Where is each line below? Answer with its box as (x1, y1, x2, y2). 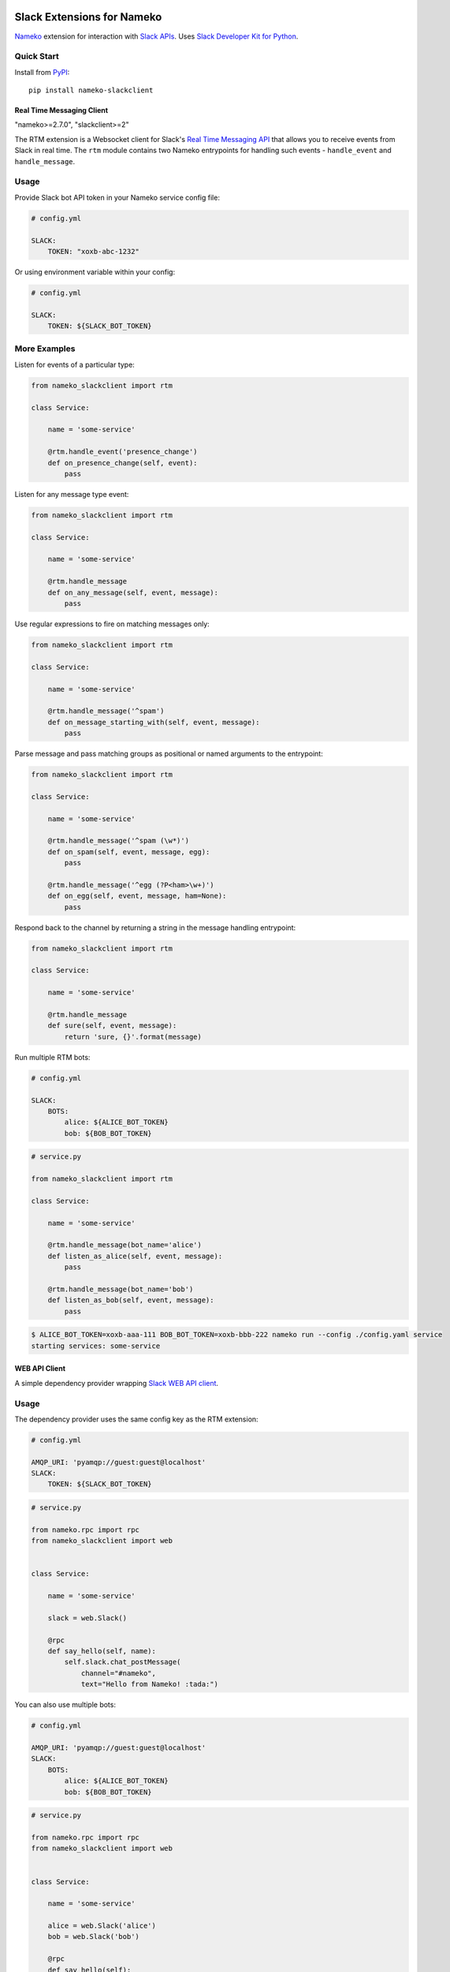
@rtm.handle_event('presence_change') (47, 447, 198, 457)
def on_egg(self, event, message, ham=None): (47, 891, 227, 901)
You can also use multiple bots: (14, 1700, 116, 1709)
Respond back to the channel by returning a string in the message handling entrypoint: (14, 923, 296, 932)
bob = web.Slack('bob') (47, 1933, 139, 1941)
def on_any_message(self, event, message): (47, 588, 218, 597)
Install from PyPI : (14, 67, 70, 77)
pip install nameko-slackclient (28, 86, 154, 95)
